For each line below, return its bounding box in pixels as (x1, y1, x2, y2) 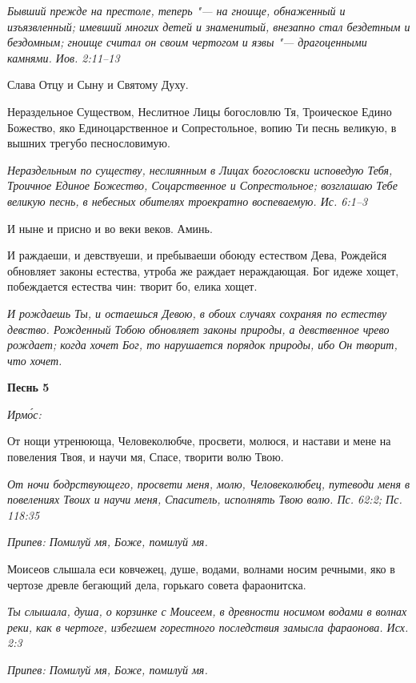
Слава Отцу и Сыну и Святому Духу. (7, 76, 189, 93)
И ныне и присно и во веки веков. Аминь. (7, 219, 213, 236)
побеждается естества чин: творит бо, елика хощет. (7, 278, 258, 295)
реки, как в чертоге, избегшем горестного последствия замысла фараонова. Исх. (7, 618, 409, 635)
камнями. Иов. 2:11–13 (7, 49, 120, 66)
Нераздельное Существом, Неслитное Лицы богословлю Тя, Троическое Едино (7, 102, 392, 119)
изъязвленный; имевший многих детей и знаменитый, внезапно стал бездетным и (7, 18, 410, 34)
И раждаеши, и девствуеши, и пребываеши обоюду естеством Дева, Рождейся (7, 247, 387, 263)
